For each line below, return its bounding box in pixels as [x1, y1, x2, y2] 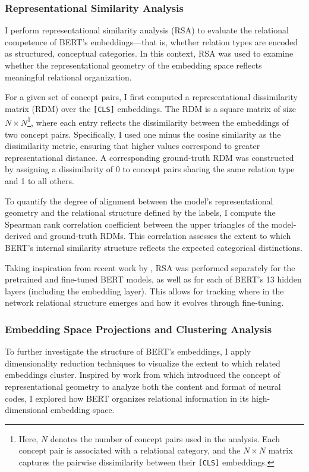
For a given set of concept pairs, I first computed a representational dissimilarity [5, 91, 298, 103]
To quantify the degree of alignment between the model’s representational [5, 194, 273, 207]
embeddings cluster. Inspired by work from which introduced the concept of [5, 368, 280, 381]
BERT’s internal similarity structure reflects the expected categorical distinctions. [5, 241, 302, 254]
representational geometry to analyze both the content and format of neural [5, 380, 281, 392]
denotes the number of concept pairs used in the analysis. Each [50, 432, 280, 445]
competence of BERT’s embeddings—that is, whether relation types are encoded [5, 35, 298, 48]
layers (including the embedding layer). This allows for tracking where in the [5, 284, 284, 297]
